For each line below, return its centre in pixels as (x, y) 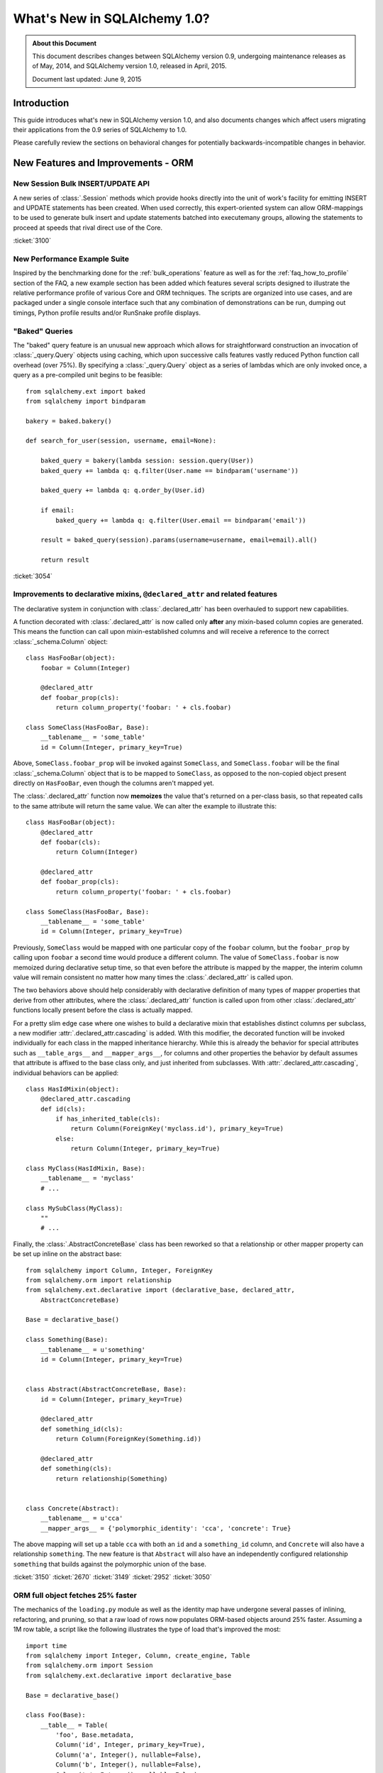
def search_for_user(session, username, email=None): (121, 441)
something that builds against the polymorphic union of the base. (110, 1564)
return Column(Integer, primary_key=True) (145, 1149)
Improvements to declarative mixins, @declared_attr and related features (145, 594)
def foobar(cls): (70, 842)
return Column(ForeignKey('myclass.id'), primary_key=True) (177, 1129)
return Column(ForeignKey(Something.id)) (129, 1439)
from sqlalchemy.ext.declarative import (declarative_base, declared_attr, (160, 1290)
